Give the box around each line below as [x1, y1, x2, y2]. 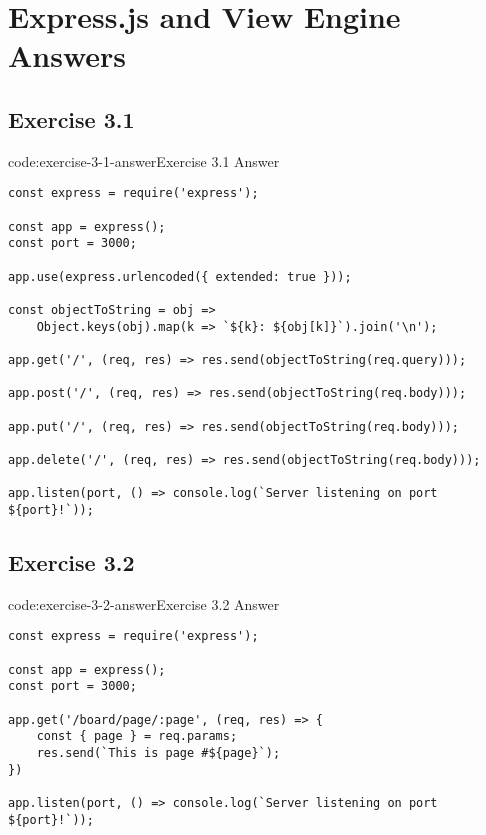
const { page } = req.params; [36, 729, 238, 744]
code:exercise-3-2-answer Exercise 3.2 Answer [8, 593, 280, 614]
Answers [8, 35, 127, 76]
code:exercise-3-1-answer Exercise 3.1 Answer [8, 150, 280, 171]
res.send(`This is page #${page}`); [36, 745, 281, 760]
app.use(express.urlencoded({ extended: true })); [8, 269, 352, 284]
